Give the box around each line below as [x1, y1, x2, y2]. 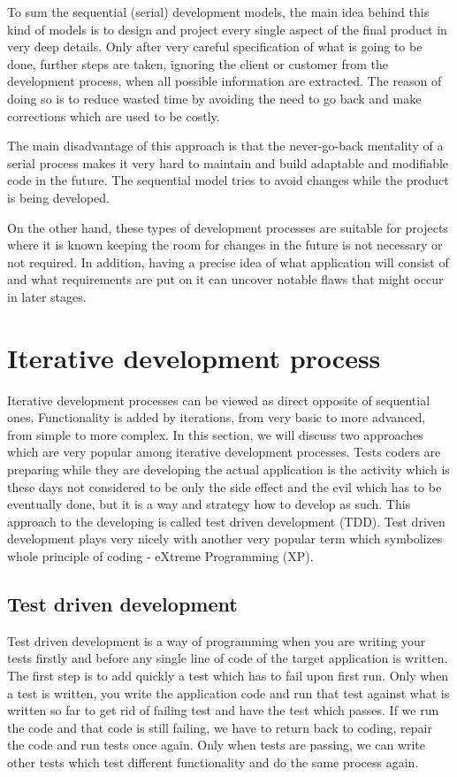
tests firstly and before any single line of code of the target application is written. [7, 649, 448, 667]
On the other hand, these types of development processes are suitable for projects [7, 218, 448, 236]
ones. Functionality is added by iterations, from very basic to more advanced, [7, 408, 426, 427]
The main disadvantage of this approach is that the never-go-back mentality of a [7, 136, 444, 155]
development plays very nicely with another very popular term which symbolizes [7, 529, 443, 548]
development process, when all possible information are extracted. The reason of [7, 72, 442, 90]
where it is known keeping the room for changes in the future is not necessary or [7, 235, 443, 254]
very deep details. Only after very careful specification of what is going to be [7, 37, 423, 56]
